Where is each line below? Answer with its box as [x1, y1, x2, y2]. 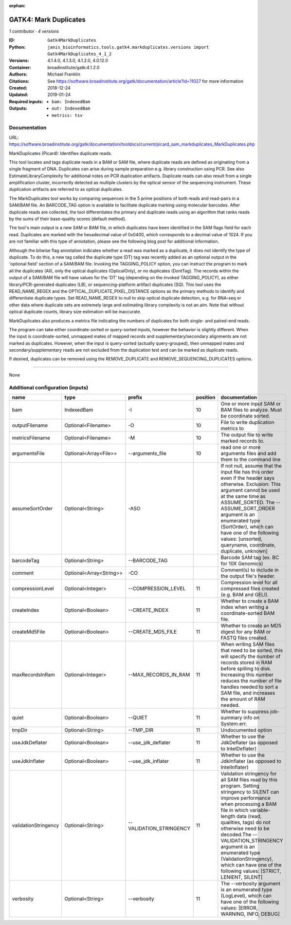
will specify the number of [220, 653, 281, 660]
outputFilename [12, 422, 48, 429]
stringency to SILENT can [220, 788, 279, 795]
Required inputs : [9, 98, 44, 104]
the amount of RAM [220, 696, 265, 702]
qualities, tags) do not [220, 819, 271, 826]
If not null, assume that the [220, 462, 282, 469]
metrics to [220, 425, 244, 432]
